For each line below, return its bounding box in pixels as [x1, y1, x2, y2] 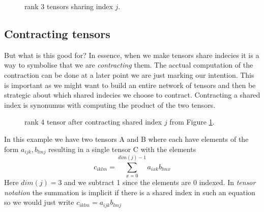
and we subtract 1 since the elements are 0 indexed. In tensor [64, 177, 256, 188]
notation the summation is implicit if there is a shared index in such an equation [4, 187, 255, 197]
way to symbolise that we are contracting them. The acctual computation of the [4, 59, 253, 70]
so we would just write [4, 197, 74, 207]
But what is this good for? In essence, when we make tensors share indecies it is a [4, 49, 259, 60]
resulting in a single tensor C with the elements [48, 143, 196, 154]
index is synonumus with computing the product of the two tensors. [4, 99, 216, 110]
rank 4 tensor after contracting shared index [24, 116, 162, 127]
